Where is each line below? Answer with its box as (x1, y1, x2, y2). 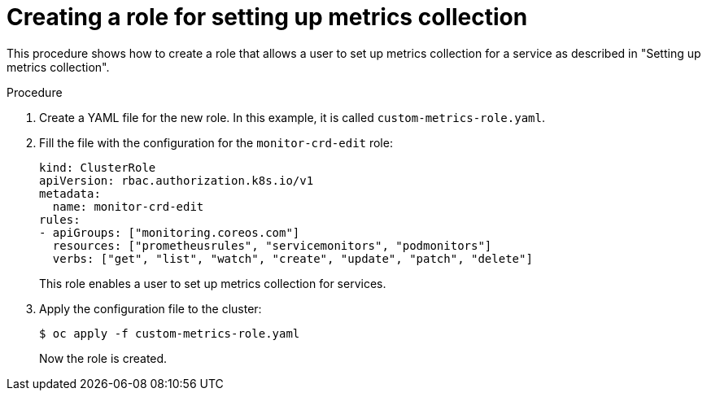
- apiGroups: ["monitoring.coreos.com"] (39, 225, 300, 239)
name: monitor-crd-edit (52, 199, 204, 213)
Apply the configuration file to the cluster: (39, 301, 262, 316)
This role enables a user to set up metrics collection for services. (39, 276, 386, 290)
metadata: (39, 186, 101, 200)
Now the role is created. (39, 351, 168, 365)
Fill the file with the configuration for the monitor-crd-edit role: (39, 135, 393, 150)
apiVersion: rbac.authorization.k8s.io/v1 (39, 173, 314, 187)
